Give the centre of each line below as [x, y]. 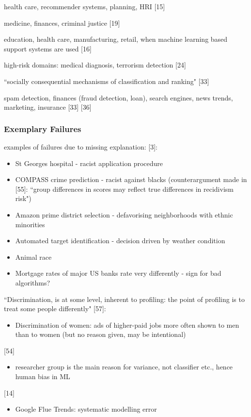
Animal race [33, 257]
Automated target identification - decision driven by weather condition [120, 241]
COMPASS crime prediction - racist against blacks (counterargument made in [131, 179]
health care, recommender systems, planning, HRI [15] [85, 6]
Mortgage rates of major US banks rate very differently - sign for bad [118, 273]
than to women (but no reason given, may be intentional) [101, 334]
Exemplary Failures [43, 128]
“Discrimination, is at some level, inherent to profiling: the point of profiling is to [124, 299]
